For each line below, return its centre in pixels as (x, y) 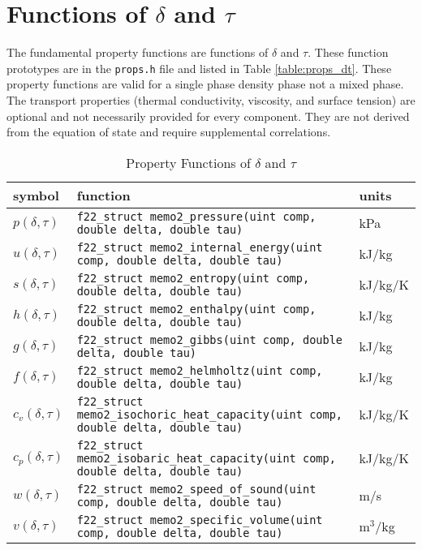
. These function (348, 52)
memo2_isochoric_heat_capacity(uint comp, (210, 414)
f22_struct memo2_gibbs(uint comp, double (210, 339)
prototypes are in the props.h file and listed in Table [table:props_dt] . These (199, 68)
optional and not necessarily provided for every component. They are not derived (208, 116)
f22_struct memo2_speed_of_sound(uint (196, 489)
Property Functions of (188, 162)
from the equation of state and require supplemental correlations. (169, 132)
